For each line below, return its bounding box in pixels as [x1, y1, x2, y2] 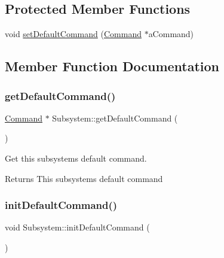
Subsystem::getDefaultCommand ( [52, 111, 178, 124]
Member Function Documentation [5, 57, 220, 75]
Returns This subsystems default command [5, 172, 163, 184]
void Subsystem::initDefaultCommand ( [5, 221, 150, 233]
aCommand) [148, 28, 194, 40]
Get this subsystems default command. [5, 151, 147, 164]
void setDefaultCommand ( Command [5, 28, 142, 40]
